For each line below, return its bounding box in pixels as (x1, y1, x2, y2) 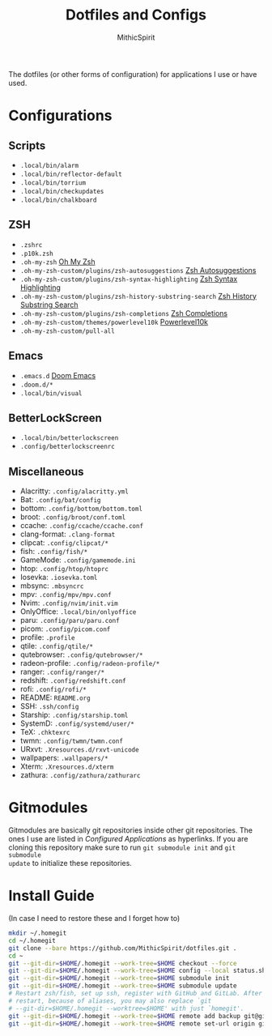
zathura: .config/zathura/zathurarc (19, 770, 141, 780)
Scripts (8, 139, 46, 152)
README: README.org (19, 693, 91, 702)
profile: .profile (19, 633, 75, 642)
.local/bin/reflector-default (19, 170, 123, 178)
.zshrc (19, 241, 43, 249)
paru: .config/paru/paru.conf (19, 616, 120, 625)
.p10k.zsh (19, 249, 54, 258)
